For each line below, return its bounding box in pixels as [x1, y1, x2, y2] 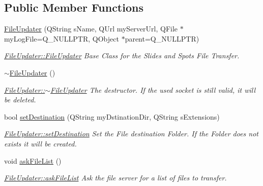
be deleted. [4, 94, 36, 105]
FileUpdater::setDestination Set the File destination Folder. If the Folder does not [4, 128, 259, 139]
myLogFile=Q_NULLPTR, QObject [4, 33, 119, 44]
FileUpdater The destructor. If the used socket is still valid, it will [50, 84, 256, 95]
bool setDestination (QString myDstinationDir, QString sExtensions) [4, 111, 220, 122]
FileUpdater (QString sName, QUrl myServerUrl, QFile [4, 23, 178, 34]
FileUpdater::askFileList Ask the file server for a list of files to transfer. [4, 172, 227, 183]
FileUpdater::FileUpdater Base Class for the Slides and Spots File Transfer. [4, 50, 240, 61]
